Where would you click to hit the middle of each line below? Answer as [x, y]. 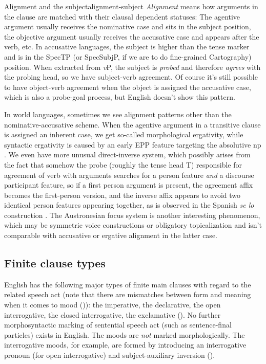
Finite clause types [55, 263]
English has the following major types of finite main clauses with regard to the [128, 284]
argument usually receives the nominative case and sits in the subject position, [128, 26]
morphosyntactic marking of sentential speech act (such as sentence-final [118, 325]
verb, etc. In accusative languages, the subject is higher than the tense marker [127, 47]
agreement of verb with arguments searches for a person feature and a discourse [129, 175]
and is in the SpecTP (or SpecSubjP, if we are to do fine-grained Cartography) [128, 56]
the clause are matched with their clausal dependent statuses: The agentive [122, 16]
